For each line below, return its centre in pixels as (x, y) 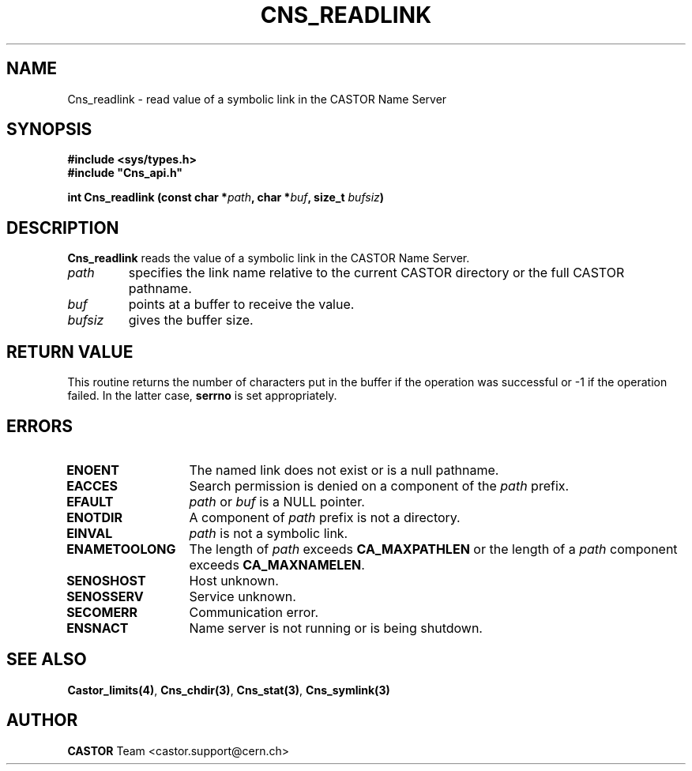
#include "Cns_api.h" (125, 173)
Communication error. (254, 612)
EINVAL (90, 533)
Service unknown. (243, 596)
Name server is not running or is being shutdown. (336, 628)
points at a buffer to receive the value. (241, 305)
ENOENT (93, 470)
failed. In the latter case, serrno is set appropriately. (202, 396)
